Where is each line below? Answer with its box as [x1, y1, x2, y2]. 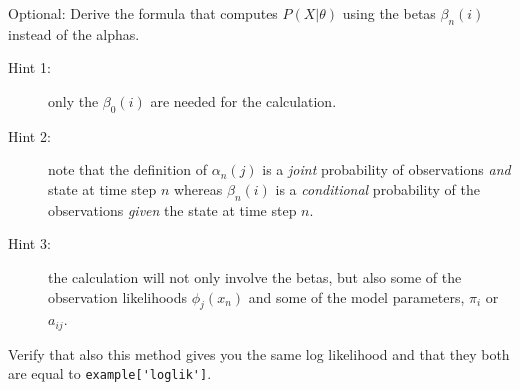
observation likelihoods [48, 286, 188, 307]
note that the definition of [48, 159, 208, 180]
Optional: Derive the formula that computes [8, 3, 278, 23]
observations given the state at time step [48, 199, 297, 220]
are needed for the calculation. [150, 90, 337, 111]
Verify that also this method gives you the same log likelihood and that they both [8, 343, 510, 364]
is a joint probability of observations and [262, 159, 511, 180]
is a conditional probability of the [275, 178, 480, 199]
